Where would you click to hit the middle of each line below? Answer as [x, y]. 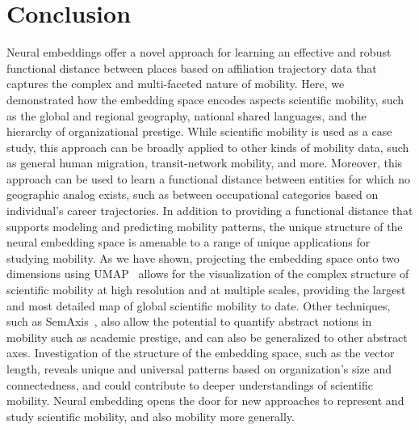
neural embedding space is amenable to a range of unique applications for [189, 242]
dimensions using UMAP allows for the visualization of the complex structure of [208, 274]
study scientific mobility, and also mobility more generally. [151, 416]
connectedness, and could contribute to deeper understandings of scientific [190, 384]
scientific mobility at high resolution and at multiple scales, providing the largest [206, 290]
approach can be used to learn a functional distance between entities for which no [209, 178]
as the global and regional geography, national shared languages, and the [186, 115]
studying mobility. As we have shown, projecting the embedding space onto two [203, 257]
